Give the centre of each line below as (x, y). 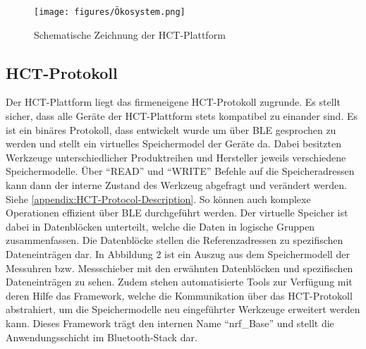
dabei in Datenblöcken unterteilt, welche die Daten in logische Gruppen (160, 226)
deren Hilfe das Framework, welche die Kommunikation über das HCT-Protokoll (179, 295)
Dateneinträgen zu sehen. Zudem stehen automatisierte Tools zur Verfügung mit (179, 282)
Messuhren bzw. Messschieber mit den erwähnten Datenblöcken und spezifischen (179, 268)
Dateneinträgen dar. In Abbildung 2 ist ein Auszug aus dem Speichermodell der (178, 253)
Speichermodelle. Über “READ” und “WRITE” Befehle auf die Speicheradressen (180, 171)
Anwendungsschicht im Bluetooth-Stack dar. (102, 337)
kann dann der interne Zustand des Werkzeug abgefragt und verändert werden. (176, 185)
